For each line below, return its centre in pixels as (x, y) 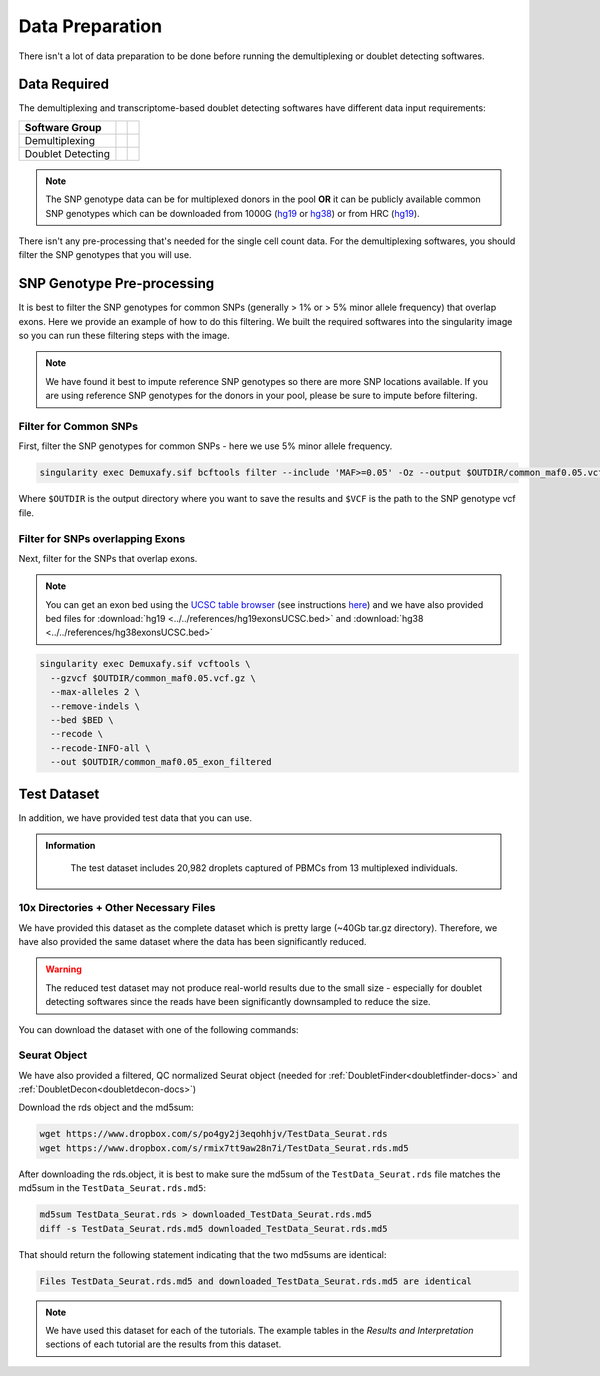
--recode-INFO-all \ (100, 748)
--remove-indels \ (95, 706)
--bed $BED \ (82, 720)
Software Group (63, 127)
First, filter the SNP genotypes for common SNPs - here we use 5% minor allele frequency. (205, 446)
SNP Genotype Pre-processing (116, 283)
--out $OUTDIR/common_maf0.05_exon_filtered (161, 762)
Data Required (64, 84)
